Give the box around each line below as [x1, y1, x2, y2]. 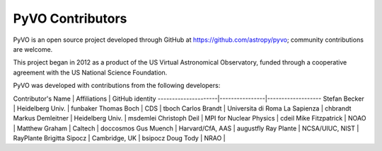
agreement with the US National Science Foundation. [13, 68, 168, 77]
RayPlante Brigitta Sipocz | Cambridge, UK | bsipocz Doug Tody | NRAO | [13, 134, 226, 142]
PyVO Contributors [13, 11, 127, 26]
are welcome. [13, 45, 53, 53]
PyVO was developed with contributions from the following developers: [13, 82, 221, 90]
